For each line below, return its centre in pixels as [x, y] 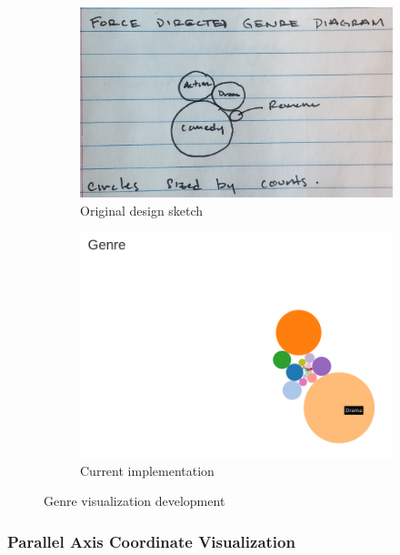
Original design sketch [142, 210]
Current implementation [147, 470]
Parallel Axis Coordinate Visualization [151, 541]
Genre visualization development [135, 501]
